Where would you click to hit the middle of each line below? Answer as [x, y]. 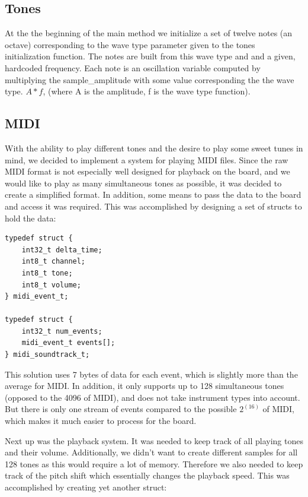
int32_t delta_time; [62, 250]
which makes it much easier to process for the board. [101, 421]
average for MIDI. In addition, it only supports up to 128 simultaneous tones [145, 386]
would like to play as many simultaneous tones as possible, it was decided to [143, 183]
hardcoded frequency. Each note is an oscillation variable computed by [133, 67]
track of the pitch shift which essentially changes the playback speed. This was [147, 475]
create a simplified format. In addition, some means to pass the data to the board [153, 194]
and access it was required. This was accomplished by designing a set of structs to [153, 206]
